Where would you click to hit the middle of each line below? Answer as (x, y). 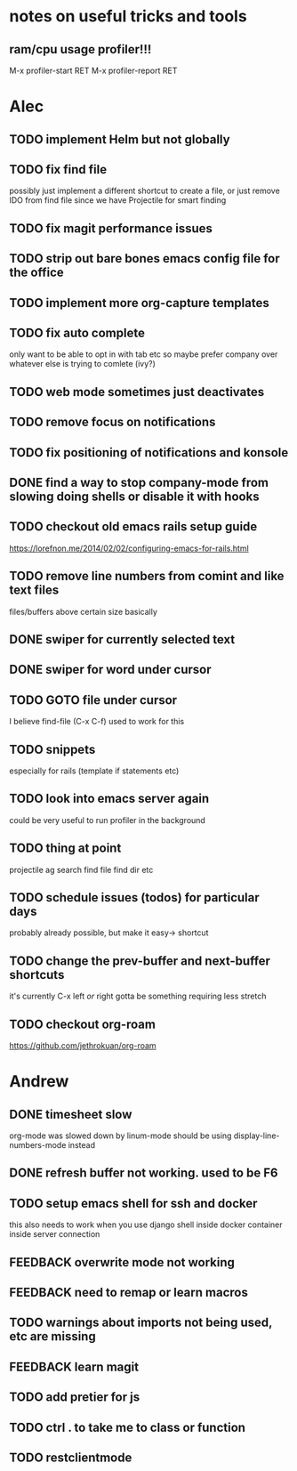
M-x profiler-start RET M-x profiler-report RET (93, 70)
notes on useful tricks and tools (128, 16)
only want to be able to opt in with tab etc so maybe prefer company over (144, 354)
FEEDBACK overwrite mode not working (122, 1262)
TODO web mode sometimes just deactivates (137, 392)
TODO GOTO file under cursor (93, 700)
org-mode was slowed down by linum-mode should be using (120, 1136)
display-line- (257, 1136)
